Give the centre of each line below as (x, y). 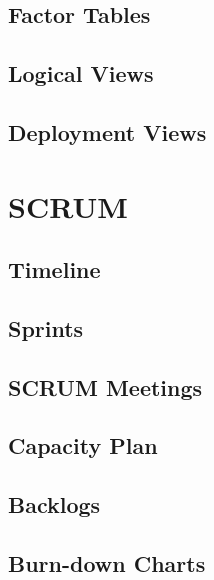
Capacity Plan (83, 445)
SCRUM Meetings (105, 386)
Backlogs (54, 504)
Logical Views (81, 73)
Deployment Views (107, 131)
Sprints (46, 327)
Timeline (54, 269)
